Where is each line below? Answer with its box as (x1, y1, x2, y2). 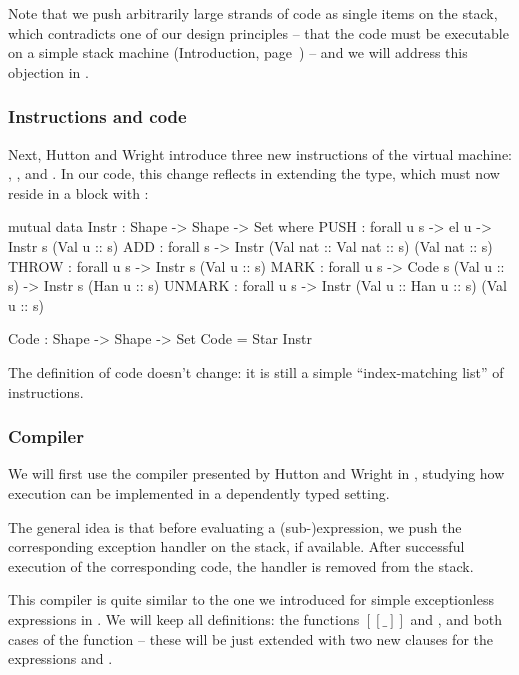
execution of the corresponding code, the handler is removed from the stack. (8, 555, 474, 576)
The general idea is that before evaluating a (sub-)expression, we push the (8, 516, 462, 537)
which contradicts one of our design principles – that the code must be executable (8, 22, 509, 43)
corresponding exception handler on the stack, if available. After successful (8, 536, 465, 557)
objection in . (8, 61, 89, 82)
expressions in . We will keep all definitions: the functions (8, 608, 360, 629)
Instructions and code (8, 104, 187, 129)
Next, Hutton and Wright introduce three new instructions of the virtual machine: (8, 143, 513, 164)
